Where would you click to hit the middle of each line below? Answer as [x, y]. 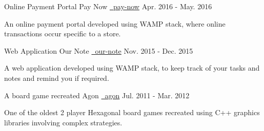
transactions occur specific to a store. [63, 34]
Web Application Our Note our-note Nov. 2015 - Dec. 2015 [99, 50]
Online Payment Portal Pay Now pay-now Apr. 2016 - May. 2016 [108, 6]
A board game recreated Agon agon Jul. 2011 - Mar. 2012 [97, 95]
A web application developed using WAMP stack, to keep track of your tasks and [132, 68]
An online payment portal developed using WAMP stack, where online [115, 23]
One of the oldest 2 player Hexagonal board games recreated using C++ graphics [132, 112]
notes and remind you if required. [57, 78]
